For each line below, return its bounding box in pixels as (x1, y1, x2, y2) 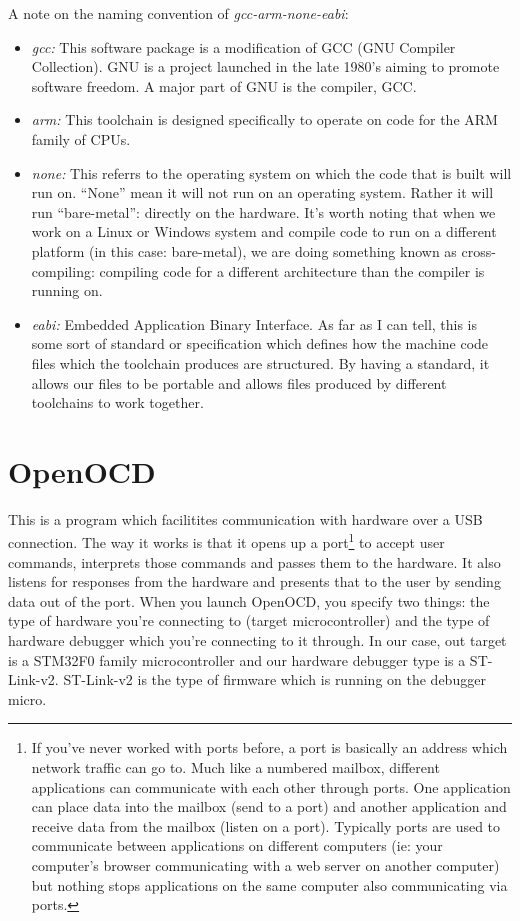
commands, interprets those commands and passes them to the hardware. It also (8, 551, 501, 572)
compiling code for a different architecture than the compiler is (99, 260, 485, 281)
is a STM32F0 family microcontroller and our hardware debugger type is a (8, 649, 466, 670)
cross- (461, 240, 496, 261)
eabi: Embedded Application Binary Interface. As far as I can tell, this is (31, 313, 478, 334)
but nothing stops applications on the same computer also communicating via (31, 874, 508, 895)
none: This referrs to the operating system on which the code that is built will (31, 162, 512, 183)
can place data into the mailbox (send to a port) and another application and (31, 796, 507, 817)
